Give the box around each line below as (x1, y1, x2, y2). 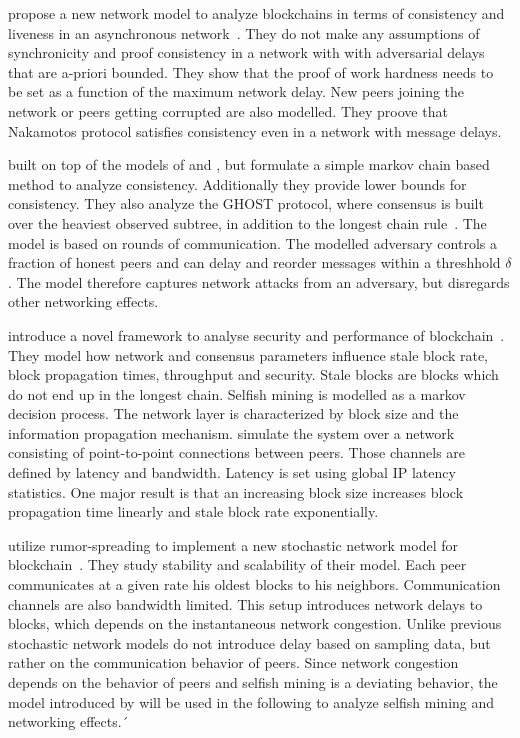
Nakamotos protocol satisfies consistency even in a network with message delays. (8, 120, 502, 141)
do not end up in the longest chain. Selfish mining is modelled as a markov (8, 383, 466, 404)
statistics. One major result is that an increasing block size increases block (8, 481, 464, 502)
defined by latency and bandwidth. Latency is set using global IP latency (8, 462, 456, 483)
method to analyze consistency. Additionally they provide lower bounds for (8, 173, 467, 194)
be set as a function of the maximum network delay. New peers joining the (8, 81, 465, 102)
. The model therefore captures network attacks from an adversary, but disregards (8, 271, 510, 292)
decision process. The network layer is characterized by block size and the (8, 403, 459, 424)
